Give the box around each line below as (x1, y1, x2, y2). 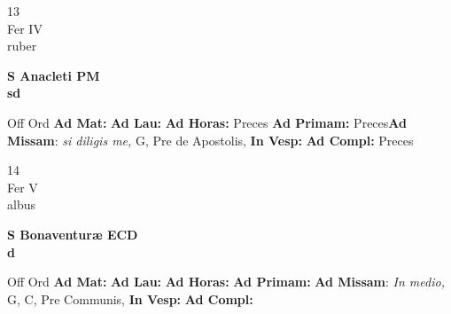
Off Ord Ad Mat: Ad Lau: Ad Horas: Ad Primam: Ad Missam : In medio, (7, 272, 445, 291)
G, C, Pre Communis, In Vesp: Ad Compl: (7, 289, 253, 308)
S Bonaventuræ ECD (7, 224, 138, 243)
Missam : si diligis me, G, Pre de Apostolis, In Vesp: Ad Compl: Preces (7, 130, 414, 149)
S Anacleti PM (7, 66, 100, 84)
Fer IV (7, 19, 43, 37)
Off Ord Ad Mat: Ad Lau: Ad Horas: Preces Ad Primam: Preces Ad (7, 113, 407, 131)
